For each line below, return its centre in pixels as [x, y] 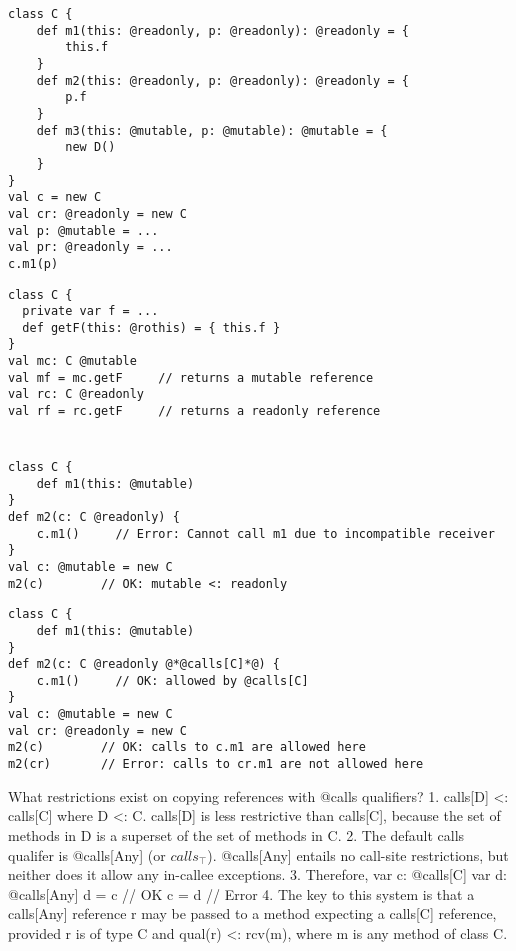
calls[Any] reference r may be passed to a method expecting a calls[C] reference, [252, 913]
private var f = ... [90, 311]
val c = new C [55, 197]
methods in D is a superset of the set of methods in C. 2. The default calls [236, 834]
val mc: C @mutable [72, 361]
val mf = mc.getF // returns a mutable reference [191, 377]
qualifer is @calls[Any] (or [87, 854]
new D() [90, 147]
